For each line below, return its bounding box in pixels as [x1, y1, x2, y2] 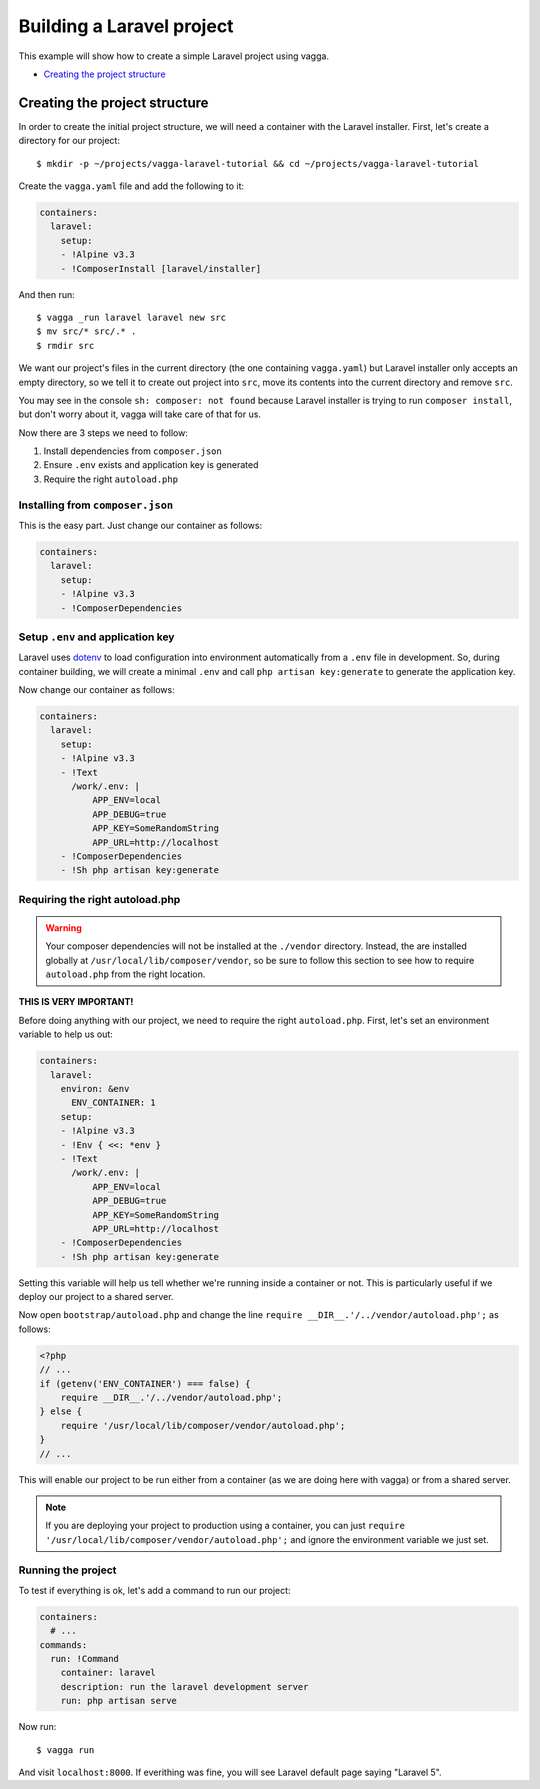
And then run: [18, 288, 75, 300]
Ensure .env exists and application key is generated [43, 459, 259, 471]
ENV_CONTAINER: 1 [71, 1097, 157, 1109]
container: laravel [60, 1667, 157, 1679]
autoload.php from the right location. [45, 968, 206, 980]
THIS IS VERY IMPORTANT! [18, 996, 134, 1008]
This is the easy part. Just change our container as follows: [18, 519, 263, 531]
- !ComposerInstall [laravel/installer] [60, 263, 262, 274]
